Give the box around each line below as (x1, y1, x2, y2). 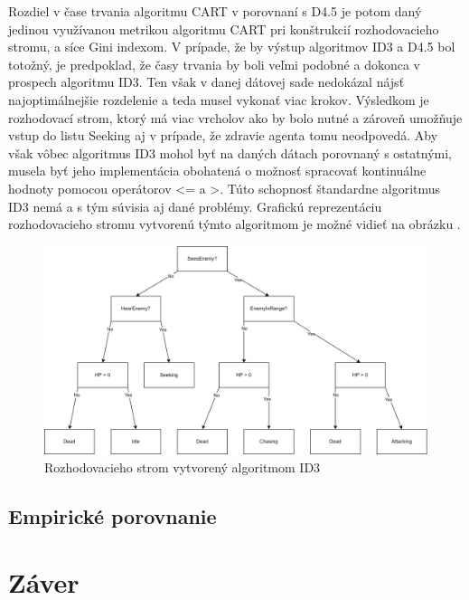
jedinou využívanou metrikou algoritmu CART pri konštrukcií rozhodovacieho (8, 19, 439, 38)
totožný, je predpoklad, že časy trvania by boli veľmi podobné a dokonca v (8, 54, 420, 73)
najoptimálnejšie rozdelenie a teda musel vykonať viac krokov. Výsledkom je (8, 90, 429, 109)
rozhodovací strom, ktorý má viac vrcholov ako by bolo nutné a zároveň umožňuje (8, 108, 463, 127)
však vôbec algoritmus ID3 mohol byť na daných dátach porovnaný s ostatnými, (8, 143, 452, 162)
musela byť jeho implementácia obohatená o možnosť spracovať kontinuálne (8, 161, 427, 180)
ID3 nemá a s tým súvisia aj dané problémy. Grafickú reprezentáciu (8, 196, 382, 215)
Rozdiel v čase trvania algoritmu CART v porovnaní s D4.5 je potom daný (8, 2, 422, 20)
